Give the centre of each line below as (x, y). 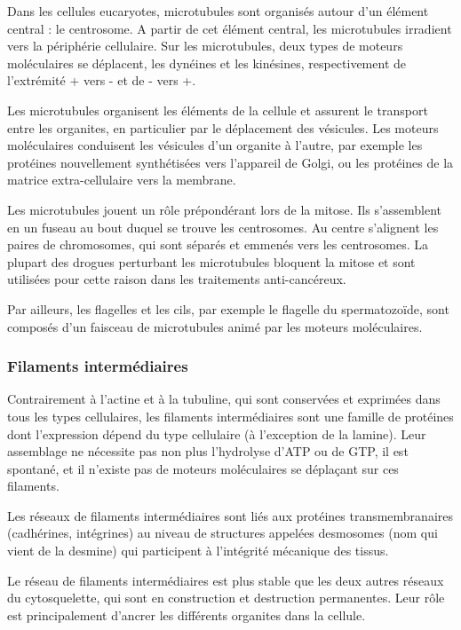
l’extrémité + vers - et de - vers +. (102, 80)
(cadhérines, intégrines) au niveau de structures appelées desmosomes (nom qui (223, 533)
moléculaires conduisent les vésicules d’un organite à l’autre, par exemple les (215, 145)
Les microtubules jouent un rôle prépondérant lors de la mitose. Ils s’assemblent (225, 209)
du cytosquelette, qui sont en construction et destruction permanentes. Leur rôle (226, 598)
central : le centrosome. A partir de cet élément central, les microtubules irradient (230, 28)
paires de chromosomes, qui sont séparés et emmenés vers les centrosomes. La (218, 244)
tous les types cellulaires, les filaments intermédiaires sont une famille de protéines (230, 416)
